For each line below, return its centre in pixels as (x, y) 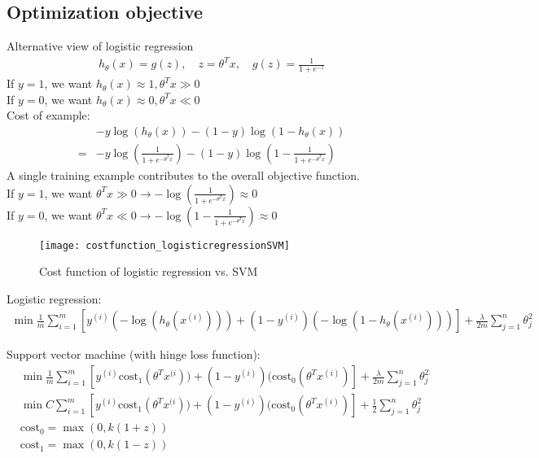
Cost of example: (48, 115)
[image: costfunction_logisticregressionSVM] (164, 245)
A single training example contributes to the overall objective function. (183, 175)
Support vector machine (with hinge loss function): (134, 354)
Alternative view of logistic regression (100, 46)
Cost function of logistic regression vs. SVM (149, 271)
